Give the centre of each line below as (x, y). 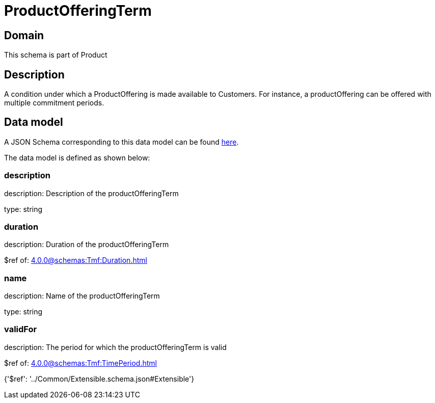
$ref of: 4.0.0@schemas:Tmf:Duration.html (76, 260)
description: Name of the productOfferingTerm (82, 296)
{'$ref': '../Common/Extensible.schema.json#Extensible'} (99, 379)
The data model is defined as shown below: (77, 157)
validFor (21, 329)
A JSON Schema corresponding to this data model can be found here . (121, 142)
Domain (24, 35)
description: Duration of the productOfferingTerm (87, 245)
